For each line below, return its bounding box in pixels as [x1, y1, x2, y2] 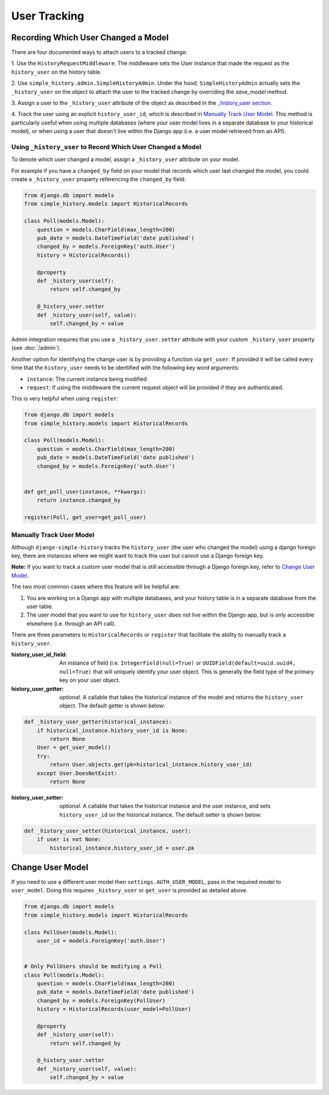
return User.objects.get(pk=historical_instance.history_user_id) [49, 761, 253, 768]
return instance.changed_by [37, 497, 121, 504]
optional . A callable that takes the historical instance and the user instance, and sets [59, 803, 271, 810]
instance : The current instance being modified [26, 375, 147, 383]
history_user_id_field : [11, 651, 67, 658]
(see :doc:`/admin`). [11, 344, 61, 352]
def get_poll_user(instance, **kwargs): [24, 488, 146, 495]
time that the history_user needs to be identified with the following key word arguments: [11, 364, 240, 372]
